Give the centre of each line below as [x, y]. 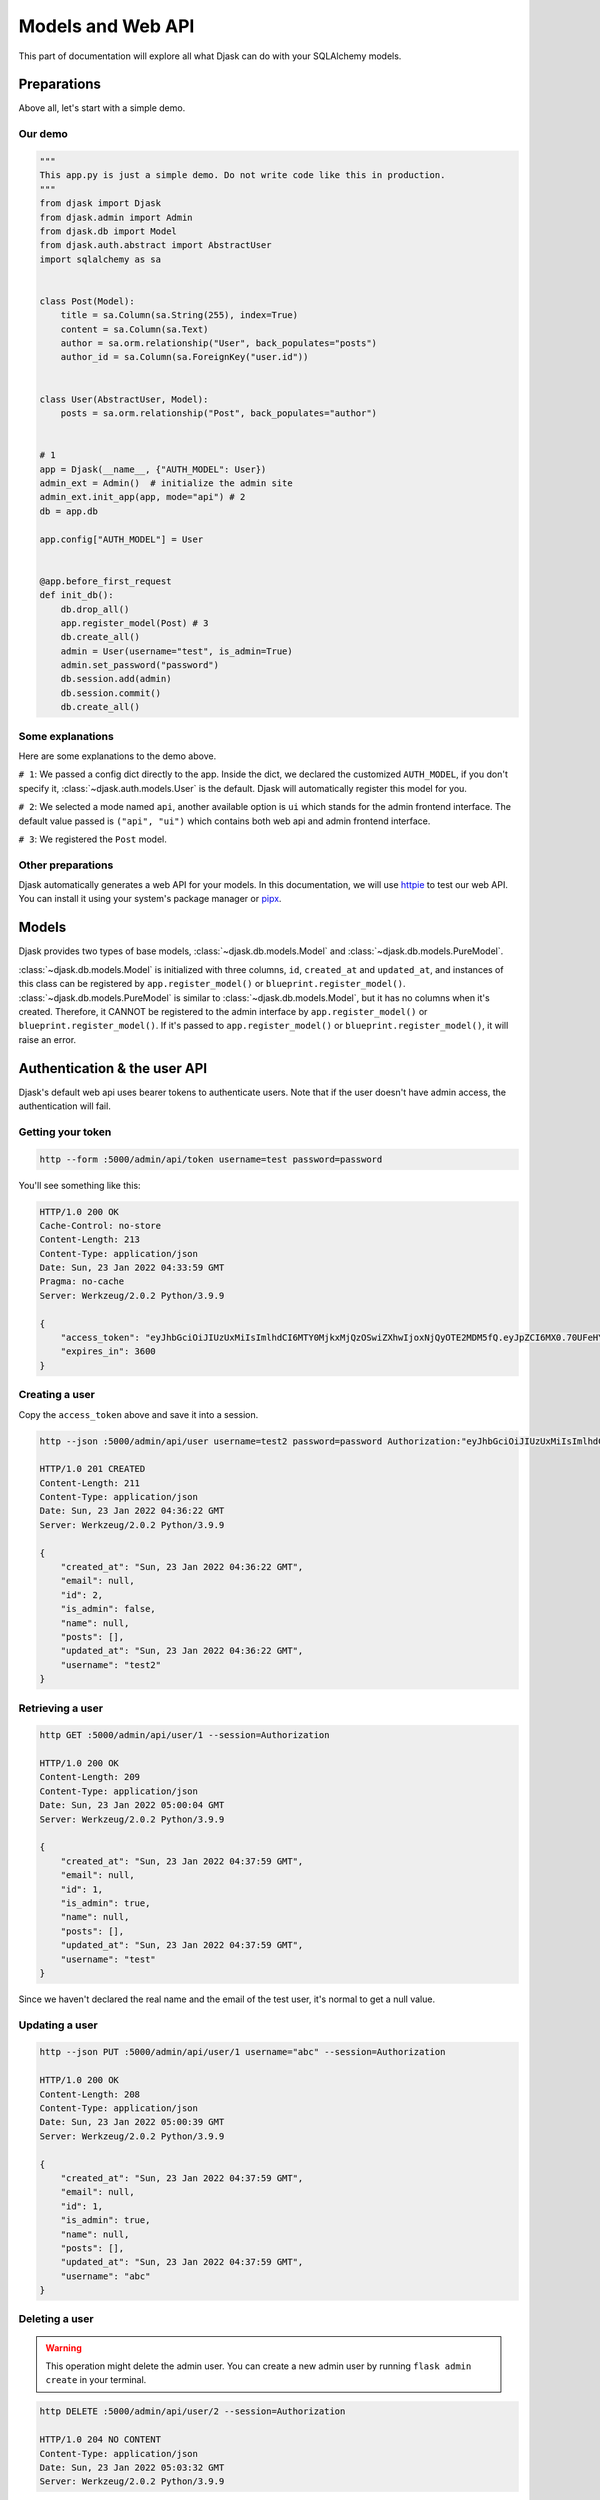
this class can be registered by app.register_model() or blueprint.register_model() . [212, 984]
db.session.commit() [111, 693]
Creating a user [56, 1395]
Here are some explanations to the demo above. [117, 756]
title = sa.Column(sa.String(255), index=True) [179, 315]
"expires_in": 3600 [108, 1351]
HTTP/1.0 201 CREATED [92, 1469]
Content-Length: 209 [89, 1777]
